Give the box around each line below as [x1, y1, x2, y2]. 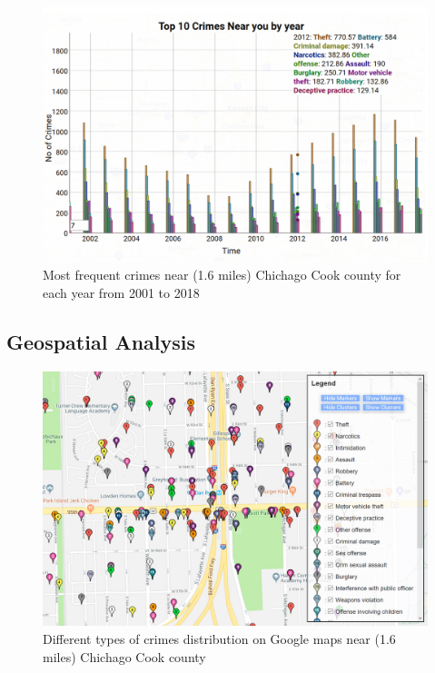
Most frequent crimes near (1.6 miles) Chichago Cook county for [43, 265, 401, 284]
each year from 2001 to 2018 [43, 282, 200, 302]
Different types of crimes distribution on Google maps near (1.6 [43, 629, 396, 648]
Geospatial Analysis [6, 327, 196, 355]
